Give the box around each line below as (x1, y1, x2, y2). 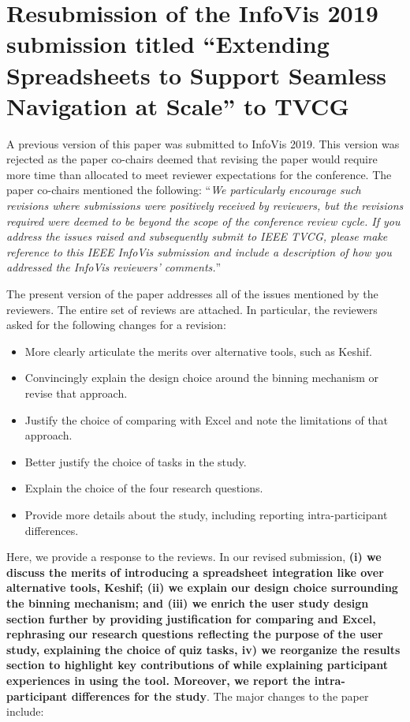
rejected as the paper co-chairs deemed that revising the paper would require (6, 151, 378, 167)
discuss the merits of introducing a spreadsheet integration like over (6, 563, 384, 580)
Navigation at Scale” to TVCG (6, 89, 349, 122)
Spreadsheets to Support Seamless (6, 58, 387, 91)
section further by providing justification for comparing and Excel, (6, 610, 376, 627)
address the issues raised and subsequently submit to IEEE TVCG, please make (6, 228, 388, 245)
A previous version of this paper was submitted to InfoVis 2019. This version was (6, 135, 400, 152)
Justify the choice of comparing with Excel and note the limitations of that (24, 411, 389, 428)
